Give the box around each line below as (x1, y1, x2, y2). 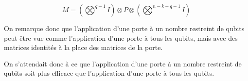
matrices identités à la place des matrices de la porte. (4, 42, 163, 52)
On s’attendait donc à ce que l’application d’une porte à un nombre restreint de (4, 58, 242, 68)
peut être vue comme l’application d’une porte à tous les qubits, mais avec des (4, 32, 238, 43)
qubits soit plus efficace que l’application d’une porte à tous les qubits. (4, 68, 214, 78)
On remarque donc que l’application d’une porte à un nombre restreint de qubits (4, 23, 245, 33)
